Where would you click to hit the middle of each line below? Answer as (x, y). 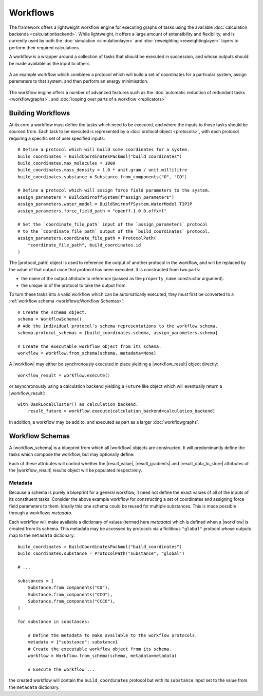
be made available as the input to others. (50, 63)
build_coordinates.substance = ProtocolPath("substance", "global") (101, 554)
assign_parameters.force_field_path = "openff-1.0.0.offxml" (92, 211)
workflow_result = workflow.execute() (64, 375)
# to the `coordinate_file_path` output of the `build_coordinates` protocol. (114, 231)
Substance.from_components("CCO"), (70, 594)
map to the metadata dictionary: (42, 535)
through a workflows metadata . (41, 513)
